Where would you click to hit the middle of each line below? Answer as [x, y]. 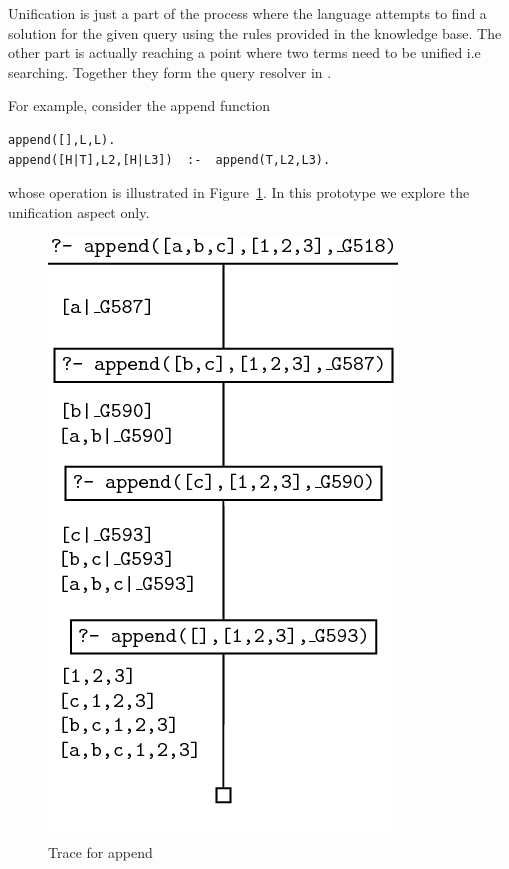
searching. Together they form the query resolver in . [170, 71]
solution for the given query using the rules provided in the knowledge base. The [255, 32]
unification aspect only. [79, 211]
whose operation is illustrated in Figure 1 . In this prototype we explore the [239, 192]
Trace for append [100, 851]
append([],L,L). [62, 139]
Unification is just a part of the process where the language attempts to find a [247, 13]
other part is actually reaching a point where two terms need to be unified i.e [244, 52]
